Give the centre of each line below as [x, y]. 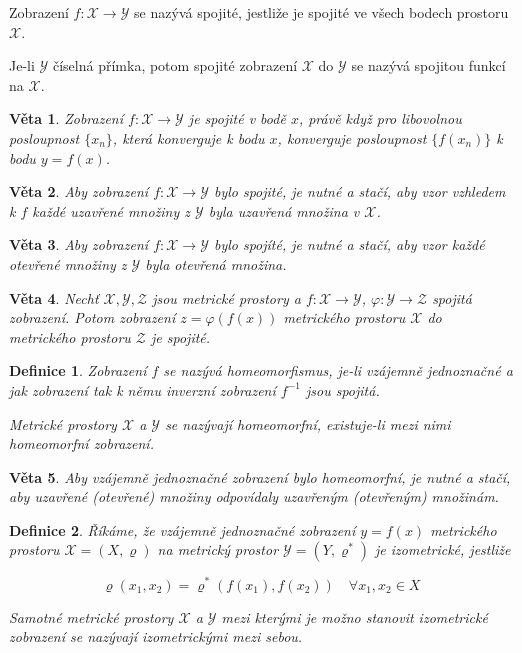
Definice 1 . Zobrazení [78, 370]
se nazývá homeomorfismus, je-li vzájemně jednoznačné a [338, 370]
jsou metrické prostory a [226, 297]
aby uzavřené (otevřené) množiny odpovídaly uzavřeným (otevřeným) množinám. [254, 496]
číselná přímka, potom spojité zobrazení [175, 65]
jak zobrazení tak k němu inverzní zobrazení [142, 389]
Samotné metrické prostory [91, 616]
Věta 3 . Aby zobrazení [79, 244]
